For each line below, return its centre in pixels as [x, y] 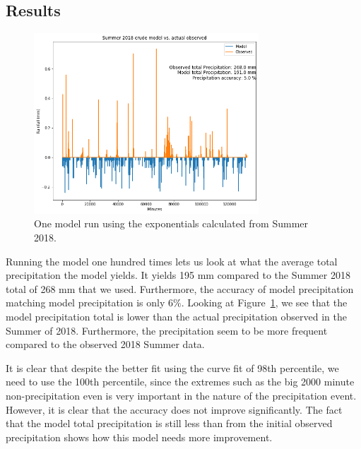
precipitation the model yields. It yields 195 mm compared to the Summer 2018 [178, 275]
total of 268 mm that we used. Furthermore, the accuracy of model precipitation [180, 288]
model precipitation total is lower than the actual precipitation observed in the [176, 316]
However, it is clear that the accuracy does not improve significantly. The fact [174, 409]
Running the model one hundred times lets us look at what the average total [172, 261]
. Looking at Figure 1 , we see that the [264, 303]
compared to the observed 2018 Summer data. [105, 344]
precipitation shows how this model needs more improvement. [139, 437]
